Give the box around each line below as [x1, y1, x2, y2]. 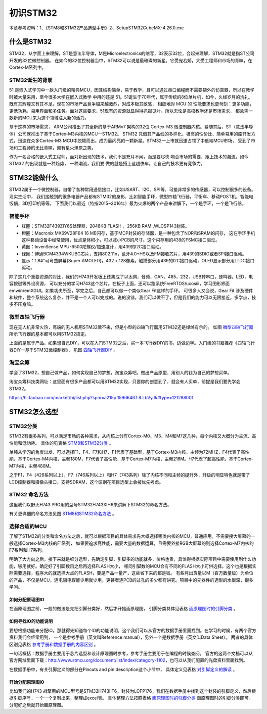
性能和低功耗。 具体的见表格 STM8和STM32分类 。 [9, 440, 114, 446]
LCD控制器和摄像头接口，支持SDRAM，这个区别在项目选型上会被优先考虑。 [9, 479, 164, 485]
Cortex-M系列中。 [9, 64, 46, 70]
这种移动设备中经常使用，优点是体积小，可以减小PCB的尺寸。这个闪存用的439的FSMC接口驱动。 [21, 237, 220, 242]
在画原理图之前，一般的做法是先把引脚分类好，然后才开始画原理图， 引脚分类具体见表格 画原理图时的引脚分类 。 [9, 606, 238, 612]
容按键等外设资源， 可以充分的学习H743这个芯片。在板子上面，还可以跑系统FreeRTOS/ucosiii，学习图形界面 [9, 281, 230, 286]
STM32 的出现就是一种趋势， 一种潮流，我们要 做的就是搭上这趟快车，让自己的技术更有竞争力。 [9, 161, 205, 167]
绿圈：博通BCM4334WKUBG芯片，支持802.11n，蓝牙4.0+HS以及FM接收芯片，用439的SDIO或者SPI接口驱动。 [21, 250, 247, 257]
